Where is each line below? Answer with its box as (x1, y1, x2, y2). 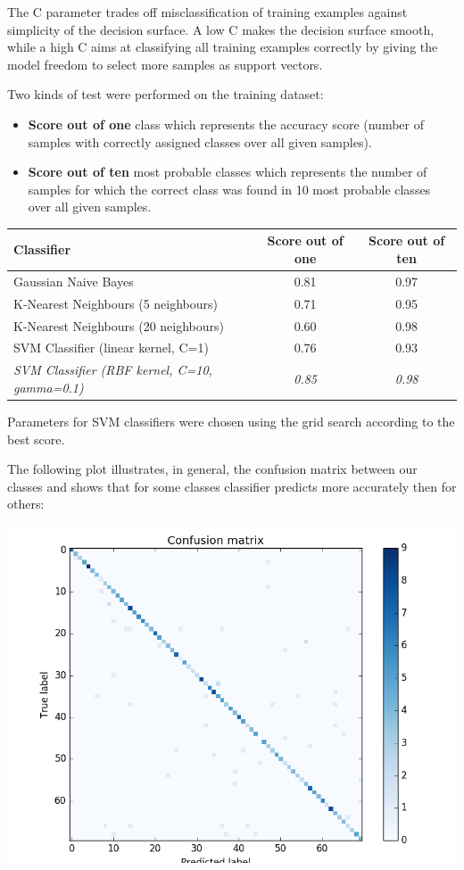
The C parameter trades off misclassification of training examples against (7, 3, 408, 21)
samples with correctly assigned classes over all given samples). (28, 132, 372, 151)
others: (7, 494, 45, 513)
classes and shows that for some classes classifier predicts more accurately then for (7, 476, 457, 495)
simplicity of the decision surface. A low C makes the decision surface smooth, (7, 20, 435, 38)
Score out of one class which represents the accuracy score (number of (28, 114, 424, 133)
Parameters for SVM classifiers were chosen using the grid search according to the (7, 411, 455, 430)
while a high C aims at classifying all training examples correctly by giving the (7, 37, 438, 56)
